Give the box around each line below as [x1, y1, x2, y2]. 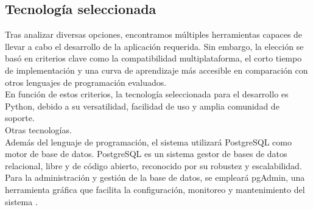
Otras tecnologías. [5, 123, 72, 136]
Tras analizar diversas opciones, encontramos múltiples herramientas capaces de [5, 28, 303, 41]
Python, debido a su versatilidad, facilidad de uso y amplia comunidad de [5, 99, 280, 112]
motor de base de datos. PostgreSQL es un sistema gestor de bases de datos [5, 147, 287, 160]
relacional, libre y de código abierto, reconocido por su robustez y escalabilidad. [5, 159, 302, 172]
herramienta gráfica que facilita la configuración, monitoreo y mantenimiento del [5, 183, 305, 195]
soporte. [5, 111, 35, 124]
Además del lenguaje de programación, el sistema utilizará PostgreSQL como [5, 135, 292, 148]
